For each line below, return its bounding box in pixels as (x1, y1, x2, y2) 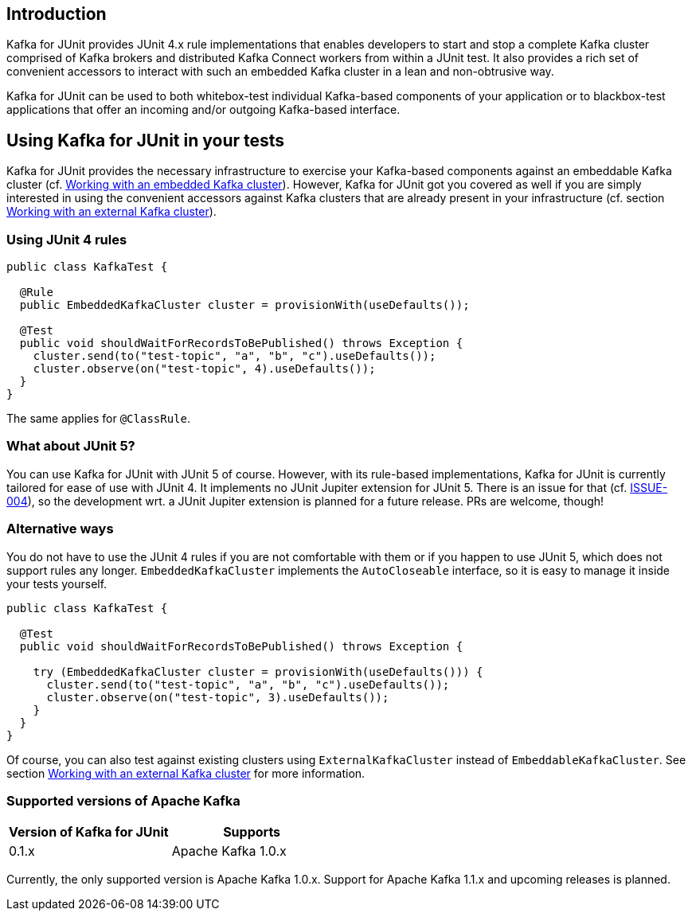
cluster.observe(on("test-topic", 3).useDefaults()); (46, 690, 389, 704)
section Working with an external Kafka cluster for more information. (6, 766, 366, 780)
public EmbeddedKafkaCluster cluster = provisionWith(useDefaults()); (19, 299, 470, 312)
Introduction (6, 4, 107, 24)
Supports (223, 824, 281, 841)
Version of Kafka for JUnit (9, 824, 169, 841)
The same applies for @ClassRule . (6, 412, 191, 426)
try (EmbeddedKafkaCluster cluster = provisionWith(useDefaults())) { (33, 665, 483, 678)
